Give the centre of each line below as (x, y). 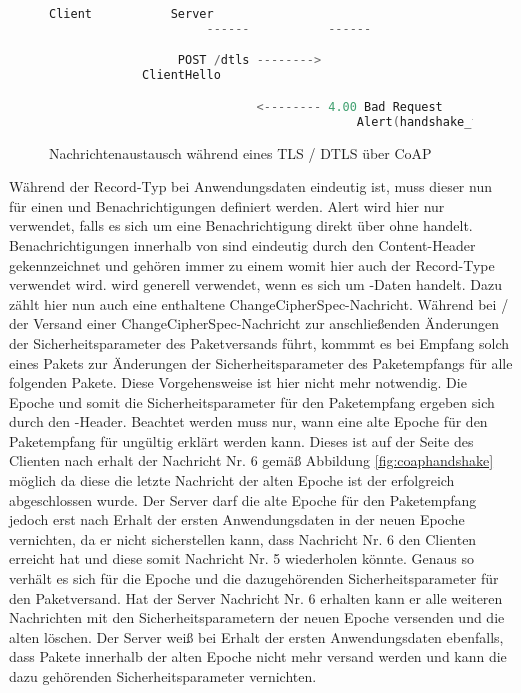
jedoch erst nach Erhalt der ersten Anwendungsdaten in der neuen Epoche (237, 519)
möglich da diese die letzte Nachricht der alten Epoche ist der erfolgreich (232, 480)
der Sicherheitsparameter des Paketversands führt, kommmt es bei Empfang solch (259, 342)
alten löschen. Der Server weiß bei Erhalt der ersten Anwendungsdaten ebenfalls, (256, 636)
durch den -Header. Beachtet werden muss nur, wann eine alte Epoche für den (248, 421)
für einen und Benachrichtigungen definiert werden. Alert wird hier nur (227, 205)
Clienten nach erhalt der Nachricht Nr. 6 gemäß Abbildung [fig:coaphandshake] (251, 460)
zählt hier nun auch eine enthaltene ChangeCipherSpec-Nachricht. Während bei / (259, 303)
